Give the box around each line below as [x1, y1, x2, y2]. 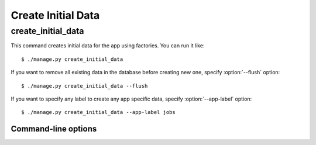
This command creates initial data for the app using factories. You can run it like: [11, 42, 205, 49]
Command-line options [11, 124, 97, 134]
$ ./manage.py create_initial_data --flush [21, 82, 148, 89]
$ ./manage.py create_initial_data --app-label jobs [21, 109, 176, 116]
